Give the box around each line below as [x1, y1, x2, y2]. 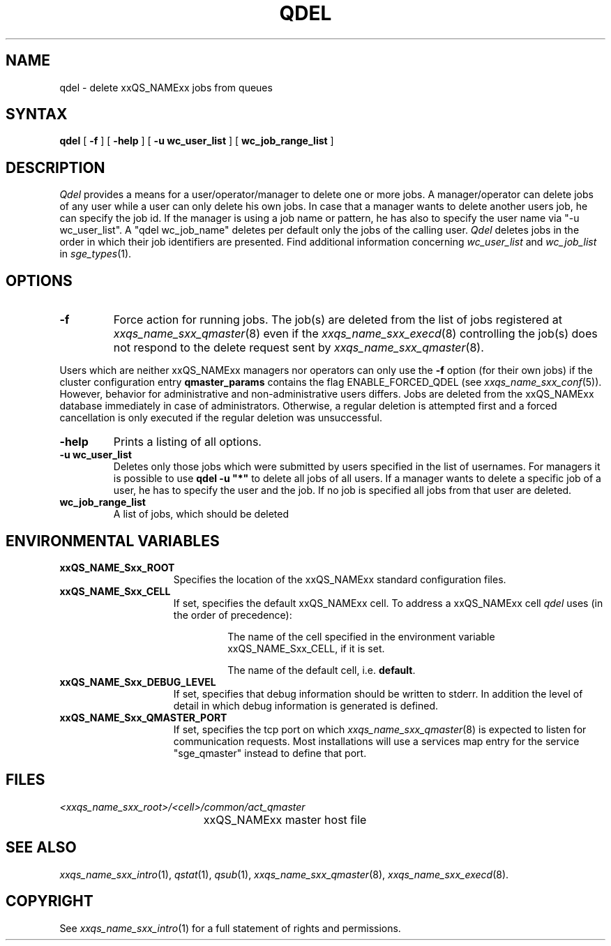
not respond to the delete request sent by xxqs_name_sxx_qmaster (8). [113, 340, 484, 355]
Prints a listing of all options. [113, 435, 262, 449]
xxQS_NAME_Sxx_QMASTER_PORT [59, 711, 227, 723]
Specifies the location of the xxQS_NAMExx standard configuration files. [173, 573, 506, 585]
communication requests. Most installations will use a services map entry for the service [173, 735, 580, 747]
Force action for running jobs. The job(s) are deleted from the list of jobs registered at [113, 313, 562, 327]
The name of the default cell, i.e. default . [227, 663, 416, 676]
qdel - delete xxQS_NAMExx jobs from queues [59, 81, 273, 93]
